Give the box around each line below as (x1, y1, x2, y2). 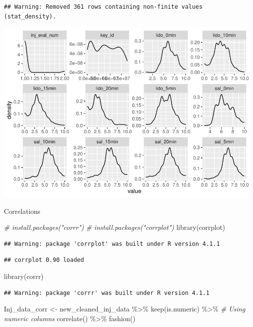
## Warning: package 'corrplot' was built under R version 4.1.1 (4, 240, 220, 247)
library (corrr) (4, 271, 44, 281)
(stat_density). (4, 13, 56, 20)
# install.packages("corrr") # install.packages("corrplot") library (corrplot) (4, 222, 225, 232)
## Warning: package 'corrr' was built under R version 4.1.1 (4, 289, 210, 296)
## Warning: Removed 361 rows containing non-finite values (4, 3, 203, 10)
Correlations (4, 206, 40, 216)
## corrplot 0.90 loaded (4, 257, 84, 264)
